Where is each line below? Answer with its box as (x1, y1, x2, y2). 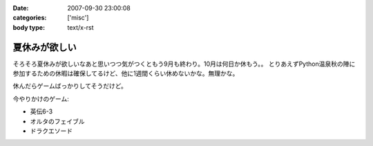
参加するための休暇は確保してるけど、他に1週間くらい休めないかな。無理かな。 (12, 69, 239, 77)
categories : (12, 14, 47, 22)
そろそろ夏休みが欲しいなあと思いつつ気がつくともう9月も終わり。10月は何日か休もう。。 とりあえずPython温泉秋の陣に (12, 60, 356, 68)
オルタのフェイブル (30, 117, 85, 125)
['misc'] (67, 14, 89, 22)
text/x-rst (67, 23, 94, 31)
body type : (12, 23, 45, 31)
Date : (12, 4, 29, 12)
